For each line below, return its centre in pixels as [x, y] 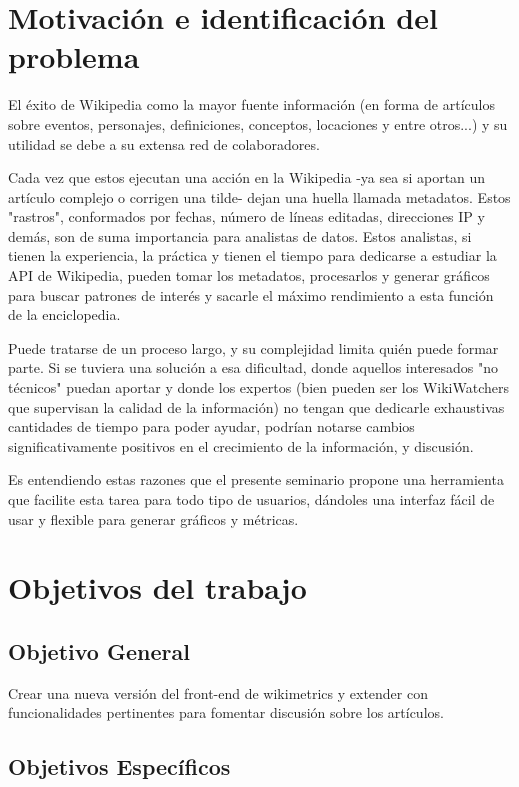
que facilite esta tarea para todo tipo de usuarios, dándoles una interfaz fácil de [251, 499]
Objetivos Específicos [119, 766]
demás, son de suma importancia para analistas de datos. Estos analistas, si [240, 235]
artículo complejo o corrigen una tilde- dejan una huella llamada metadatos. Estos [259, 196]
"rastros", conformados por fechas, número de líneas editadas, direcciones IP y [246, 216]
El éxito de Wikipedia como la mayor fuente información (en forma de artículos [251, 104]
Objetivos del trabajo [157, 587]
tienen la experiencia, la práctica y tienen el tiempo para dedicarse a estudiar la [252, 255]
